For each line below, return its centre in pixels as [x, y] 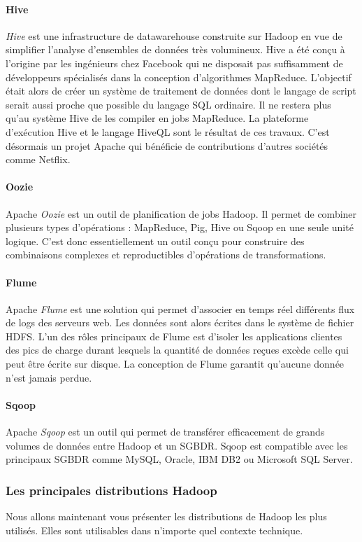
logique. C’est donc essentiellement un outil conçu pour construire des [155, 241]
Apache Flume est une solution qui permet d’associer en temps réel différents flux [180, 308]
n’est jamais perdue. [49, 377]
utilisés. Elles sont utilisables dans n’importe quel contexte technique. [154, 530]
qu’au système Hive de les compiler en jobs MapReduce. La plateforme [157, 118]
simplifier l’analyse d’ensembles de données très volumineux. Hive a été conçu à [175, 49]
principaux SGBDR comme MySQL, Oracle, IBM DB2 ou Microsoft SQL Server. [179, 459]
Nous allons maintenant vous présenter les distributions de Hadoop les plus [166, 516]
